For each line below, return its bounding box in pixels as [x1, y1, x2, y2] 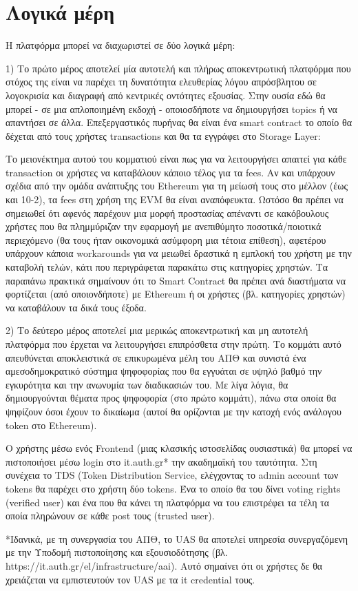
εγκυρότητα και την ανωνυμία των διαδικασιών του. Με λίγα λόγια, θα [6, 377, 288, 391]
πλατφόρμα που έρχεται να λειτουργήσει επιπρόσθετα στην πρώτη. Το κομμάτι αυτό [6, 337, 341, 351]
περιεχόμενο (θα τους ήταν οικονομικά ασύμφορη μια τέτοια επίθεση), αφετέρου [6, 232, 326, 247]
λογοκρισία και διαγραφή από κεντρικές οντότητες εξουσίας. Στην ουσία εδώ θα [6, 87, 326, 102]
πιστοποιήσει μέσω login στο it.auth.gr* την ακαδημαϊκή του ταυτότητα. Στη [6, 454, 317, 468]
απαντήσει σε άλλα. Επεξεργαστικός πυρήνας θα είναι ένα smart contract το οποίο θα [6, 115, 352, 129]
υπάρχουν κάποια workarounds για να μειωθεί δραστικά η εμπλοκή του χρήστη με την [6, 246, 352, 260]
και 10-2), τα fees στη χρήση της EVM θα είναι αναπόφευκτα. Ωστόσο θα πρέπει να [6, 192, 344, 207]
